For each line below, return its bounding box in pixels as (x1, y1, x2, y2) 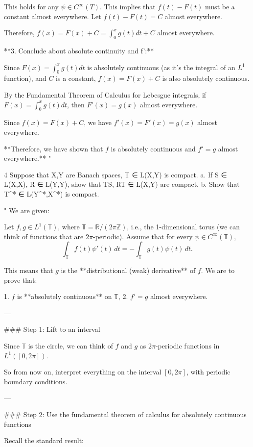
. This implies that (99, 1, 156, 11)
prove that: (4, 274, 37, 285)
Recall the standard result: (4, 435, 84, 446)
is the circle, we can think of (28, 341, 113, 351)
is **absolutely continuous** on (17, 291, 112, 301)
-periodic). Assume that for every (92, 231, 193, 241)
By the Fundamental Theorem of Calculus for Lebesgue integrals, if (4, 89, 207, 99)
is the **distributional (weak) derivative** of (61, 265, 196, 275)
